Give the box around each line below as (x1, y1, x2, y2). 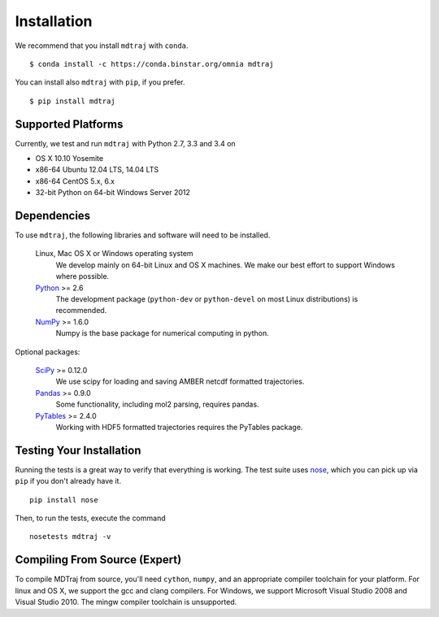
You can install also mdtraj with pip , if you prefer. (15, 77, 185, 87)
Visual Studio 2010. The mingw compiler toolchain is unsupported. (15, 597, 237, 607)
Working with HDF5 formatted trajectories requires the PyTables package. (55, 422, 303, 432)
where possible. (55, 272, 110, 281)
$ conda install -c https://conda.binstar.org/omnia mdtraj (29, 59, 274, 68)
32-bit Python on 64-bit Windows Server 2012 (35, 188, 190, 198)
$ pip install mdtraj (29, 96, 115, 106)
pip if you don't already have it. (15, 476, 122, 486)
